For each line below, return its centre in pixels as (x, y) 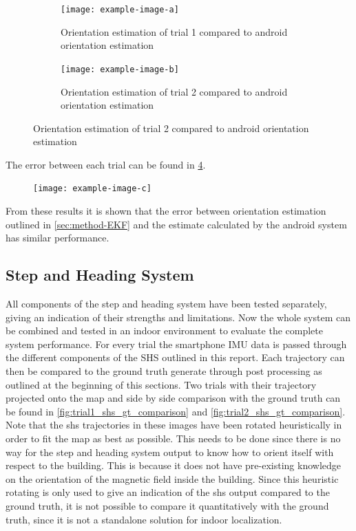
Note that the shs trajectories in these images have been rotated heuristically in (174, 425)
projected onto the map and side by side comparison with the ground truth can (173, 398)
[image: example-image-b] (120, 69)
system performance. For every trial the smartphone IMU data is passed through (176, 344)
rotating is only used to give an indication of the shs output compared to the (168, 492)
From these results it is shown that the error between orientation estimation (166, 211)
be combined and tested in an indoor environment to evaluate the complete (164, 330)
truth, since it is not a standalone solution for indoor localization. (144, 519)
